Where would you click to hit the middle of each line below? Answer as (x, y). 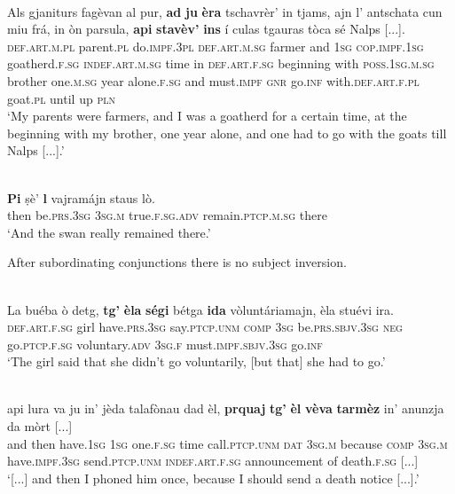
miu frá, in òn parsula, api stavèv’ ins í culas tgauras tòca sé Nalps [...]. (206, 29)
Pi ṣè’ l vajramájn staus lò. (81, 197)
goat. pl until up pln (61, 98)
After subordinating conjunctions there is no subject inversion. (177, 262)
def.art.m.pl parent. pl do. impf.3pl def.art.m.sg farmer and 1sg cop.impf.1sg (216, 46)
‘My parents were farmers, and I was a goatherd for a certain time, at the (207, 116)
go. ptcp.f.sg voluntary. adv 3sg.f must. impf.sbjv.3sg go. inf (165, 344)
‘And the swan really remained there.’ (109, 232)
